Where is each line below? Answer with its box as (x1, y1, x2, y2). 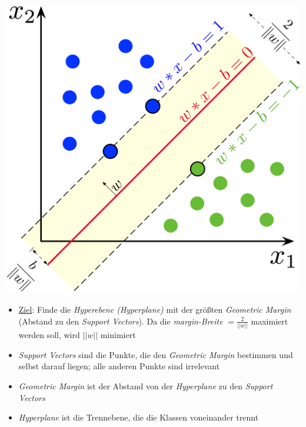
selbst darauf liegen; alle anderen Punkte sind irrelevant (18, 360, 220, 372)
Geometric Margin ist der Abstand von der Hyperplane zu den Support (18, 380, 273, 392)
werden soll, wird (18, 329, 80, 341)
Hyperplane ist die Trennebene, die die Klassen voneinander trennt (18, 411, 259, 423)
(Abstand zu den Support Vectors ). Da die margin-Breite (18, 315, 223, 327)
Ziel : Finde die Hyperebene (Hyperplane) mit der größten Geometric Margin (18, 303, 291, 316)
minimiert (100, 329, 136, 341)
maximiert (251, 315, 288, 327)
